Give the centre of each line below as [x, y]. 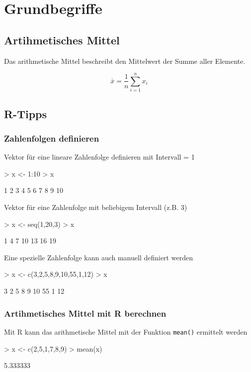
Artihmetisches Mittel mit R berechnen [85, 313]
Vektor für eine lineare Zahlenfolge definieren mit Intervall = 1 [99, 157]
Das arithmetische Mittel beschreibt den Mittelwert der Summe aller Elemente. [125, 61]
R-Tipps [26, 113]
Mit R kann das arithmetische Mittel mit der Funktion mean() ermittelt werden [126, 331]
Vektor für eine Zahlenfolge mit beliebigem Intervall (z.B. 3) [96, 207]
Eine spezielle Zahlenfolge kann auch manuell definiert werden [98, 257]
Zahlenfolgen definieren [52, 138]
